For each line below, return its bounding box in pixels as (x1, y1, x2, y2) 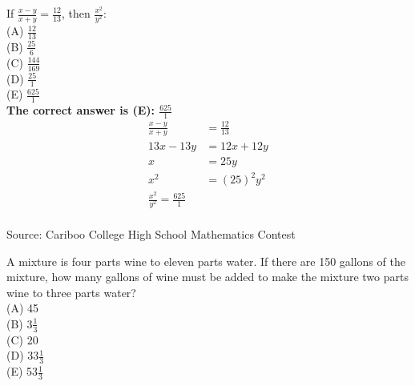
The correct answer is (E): (6, 102, 155, 119)
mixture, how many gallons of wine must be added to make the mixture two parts (6, 268, 409, 285)
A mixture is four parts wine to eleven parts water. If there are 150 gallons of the (6, 252, 405, 269)
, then (61, 5, 91, 21)
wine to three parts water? (6, 283, 136, 300)
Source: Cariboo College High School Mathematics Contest (6, 225, 296, 242)
